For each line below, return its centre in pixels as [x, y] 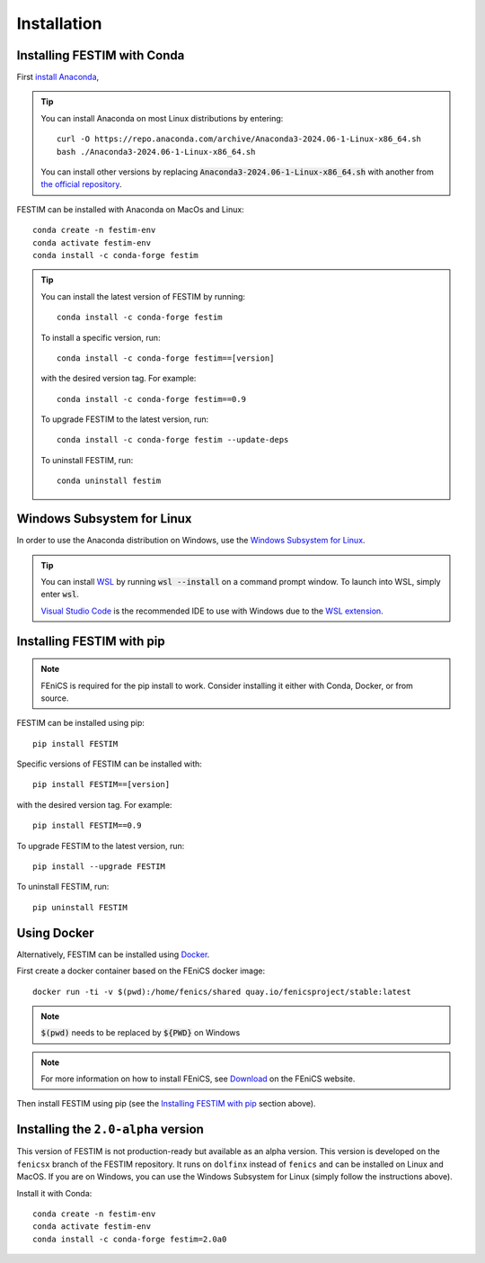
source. [55, 698]
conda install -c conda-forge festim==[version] [166, 358]
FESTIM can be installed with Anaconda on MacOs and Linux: [130, 209]
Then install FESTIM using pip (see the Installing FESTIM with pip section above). [166, 1104]
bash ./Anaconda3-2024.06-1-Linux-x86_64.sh [156, 152]
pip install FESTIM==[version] [101, 784]
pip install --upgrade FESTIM [99, 867]
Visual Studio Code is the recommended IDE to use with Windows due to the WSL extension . [212, 611]
